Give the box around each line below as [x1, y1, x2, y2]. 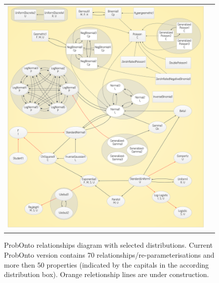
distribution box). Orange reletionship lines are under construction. [4, 269, 209, 280]
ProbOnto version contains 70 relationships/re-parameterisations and [4, 249, 215, 260]
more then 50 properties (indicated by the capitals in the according [4, 259, 209, 270]
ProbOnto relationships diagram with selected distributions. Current [4, 240, 213, 250]
